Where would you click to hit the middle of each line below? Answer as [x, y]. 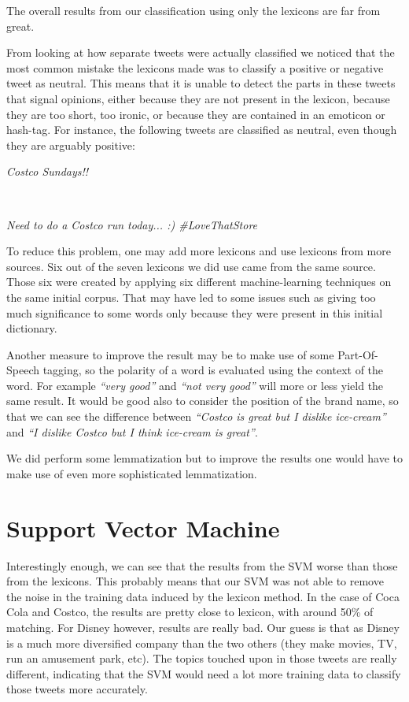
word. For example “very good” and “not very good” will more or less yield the [195, 385]
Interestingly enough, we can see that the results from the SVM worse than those [202, 565]
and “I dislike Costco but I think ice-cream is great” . [132, 431]
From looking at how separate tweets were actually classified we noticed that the [201, 52]
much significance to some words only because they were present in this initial [195, 312]
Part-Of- [358, 354]
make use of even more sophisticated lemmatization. [132, 473]
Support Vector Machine [143, 527]
